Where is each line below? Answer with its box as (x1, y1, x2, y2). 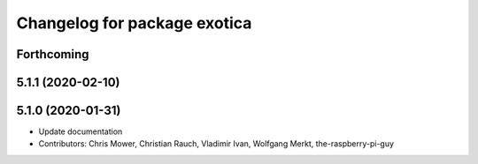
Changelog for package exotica (16, 13, 252, 33)
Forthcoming (16, 47, 89, 62)
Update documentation (38, 126, 123, 137)
